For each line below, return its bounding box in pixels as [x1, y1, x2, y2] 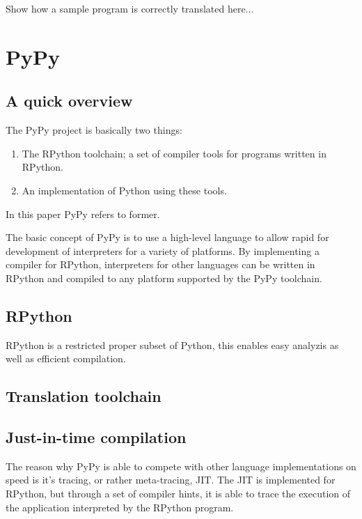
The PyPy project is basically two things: [6, 123, 182, 137]
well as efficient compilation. [6, 351, 126, 366]
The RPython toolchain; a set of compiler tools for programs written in [22, 146, 326, 160]
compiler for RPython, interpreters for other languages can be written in [6, 257, 315, 272]
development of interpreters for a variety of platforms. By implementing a [6, 243, 320, 258]
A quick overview [6, 90, 133, 111]
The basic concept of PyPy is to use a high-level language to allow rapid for [6, 230, 329, 245]
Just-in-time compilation [6, 426, 187, 448]
